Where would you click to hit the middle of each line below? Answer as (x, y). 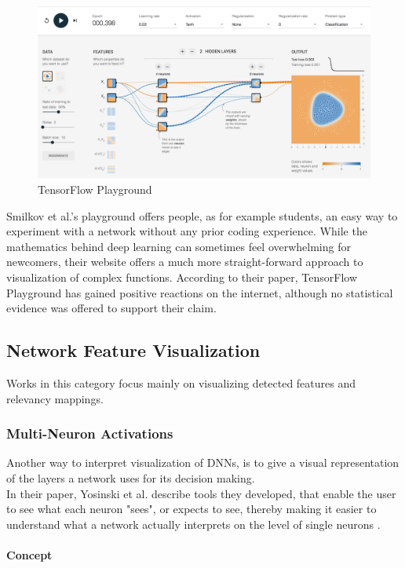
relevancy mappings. (55, 398)
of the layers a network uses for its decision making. (131, 478)
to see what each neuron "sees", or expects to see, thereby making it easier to (192, 509)
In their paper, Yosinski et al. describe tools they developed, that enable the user (201, 493)
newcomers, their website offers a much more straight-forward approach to (185, 262)
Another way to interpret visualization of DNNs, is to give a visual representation (203, 462)
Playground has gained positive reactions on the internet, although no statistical (200, 292)
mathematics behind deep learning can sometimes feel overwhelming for (179, 246)
